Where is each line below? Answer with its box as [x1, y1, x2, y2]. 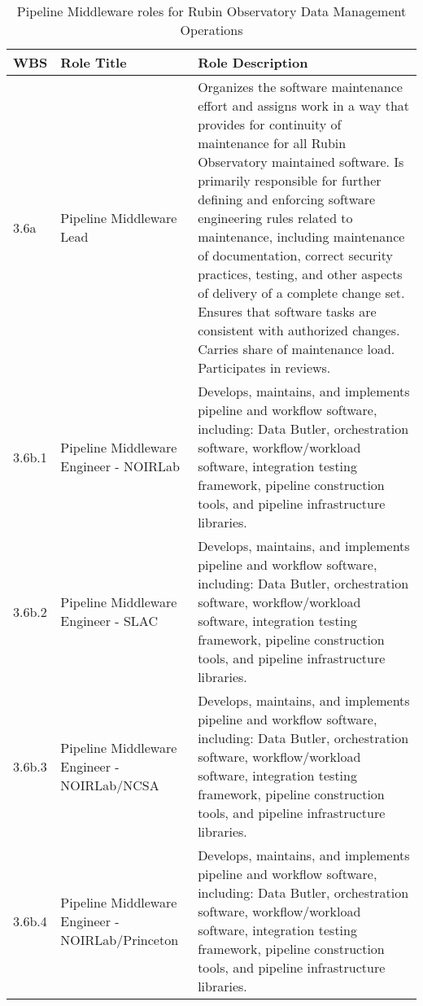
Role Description [198, 53, 308, 72]
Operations [180, 20, 243, 39]
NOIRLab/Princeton [60, 929, 179, 949]
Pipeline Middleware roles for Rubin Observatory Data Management [16, 2, 407, 20]
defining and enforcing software [198, 190, 376, 208]
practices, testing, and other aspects [198, 265, 403, 283]
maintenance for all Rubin [198, 133, 347, 152]
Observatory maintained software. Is [198, 152, 404, 171]
